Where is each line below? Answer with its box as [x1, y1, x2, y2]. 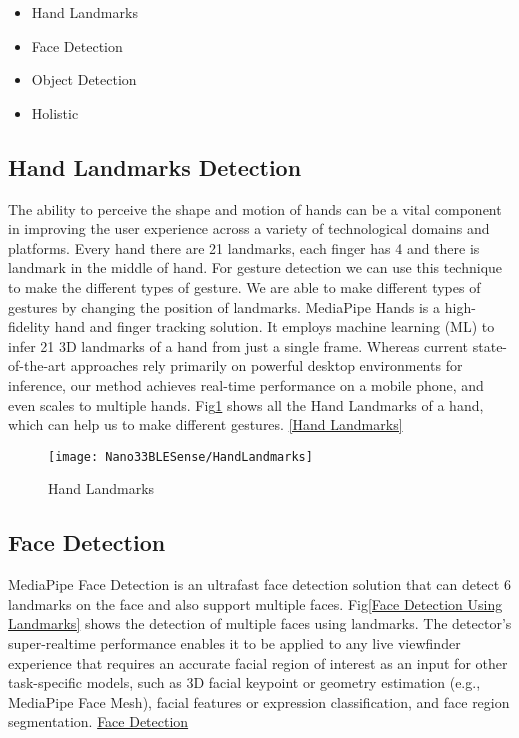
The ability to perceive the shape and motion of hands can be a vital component [8, 198, 502, 219]
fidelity [8, 316, 51, 337]
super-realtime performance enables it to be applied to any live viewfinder [8, 632, 461, 653]
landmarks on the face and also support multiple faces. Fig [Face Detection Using [8, 593, 503, 614]
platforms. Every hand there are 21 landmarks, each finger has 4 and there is [8, 237, 480, 258]
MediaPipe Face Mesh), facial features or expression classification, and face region [8, 691, 510, 712]
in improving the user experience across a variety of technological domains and [8, 218, 490, 239]
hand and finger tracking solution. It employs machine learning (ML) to [54, 316, 495, 337]
